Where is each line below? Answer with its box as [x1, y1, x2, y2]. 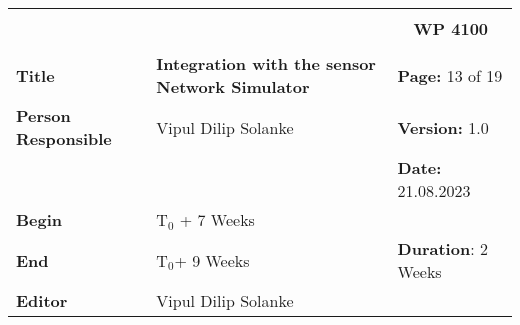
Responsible [16, 127, 112, 150]
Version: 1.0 [397, 115, 489, 139]
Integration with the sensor [156, 52, 376, 75]
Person [16, 104, 71, 127]
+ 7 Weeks [179, 208, 255, 231]
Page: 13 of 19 [397, 63, 503, 87]
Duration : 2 [397, 237, 488, 260]
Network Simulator [156, 75, 310, 98]
